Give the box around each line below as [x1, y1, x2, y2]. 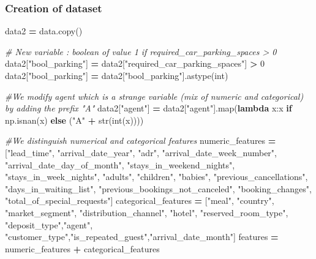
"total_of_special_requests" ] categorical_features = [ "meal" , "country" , [5, 194, 274, 207]
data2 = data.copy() [5, 24, 83, 37]
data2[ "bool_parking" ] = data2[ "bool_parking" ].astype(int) [5, 69, 228, 81]
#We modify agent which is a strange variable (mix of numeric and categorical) [5, 89, 304, 102]
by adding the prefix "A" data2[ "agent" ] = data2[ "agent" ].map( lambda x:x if [5, 102, 292, 114]
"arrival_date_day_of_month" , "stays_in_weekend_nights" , [5, 158, 235, 171]
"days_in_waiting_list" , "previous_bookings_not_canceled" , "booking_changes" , [5, 182, 312, 195]
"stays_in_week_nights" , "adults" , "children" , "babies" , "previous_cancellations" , [5, 170, 308, 183]
